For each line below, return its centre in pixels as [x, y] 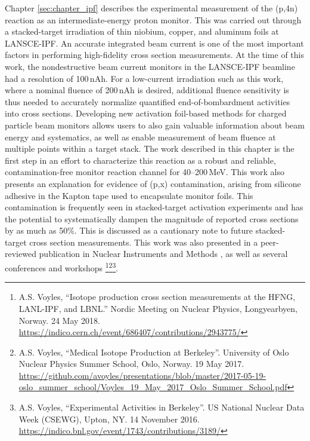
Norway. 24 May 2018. [59, 320]
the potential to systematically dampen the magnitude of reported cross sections [152, 218]
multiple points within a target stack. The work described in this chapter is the [150, 148]
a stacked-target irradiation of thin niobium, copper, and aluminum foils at [142, 31]
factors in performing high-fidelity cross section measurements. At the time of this [154, 55]
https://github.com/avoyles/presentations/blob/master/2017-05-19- [142, 375]
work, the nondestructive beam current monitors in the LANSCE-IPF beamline [150, 66]
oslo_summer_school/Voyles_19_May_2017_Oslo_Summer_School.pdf [153, 387]
